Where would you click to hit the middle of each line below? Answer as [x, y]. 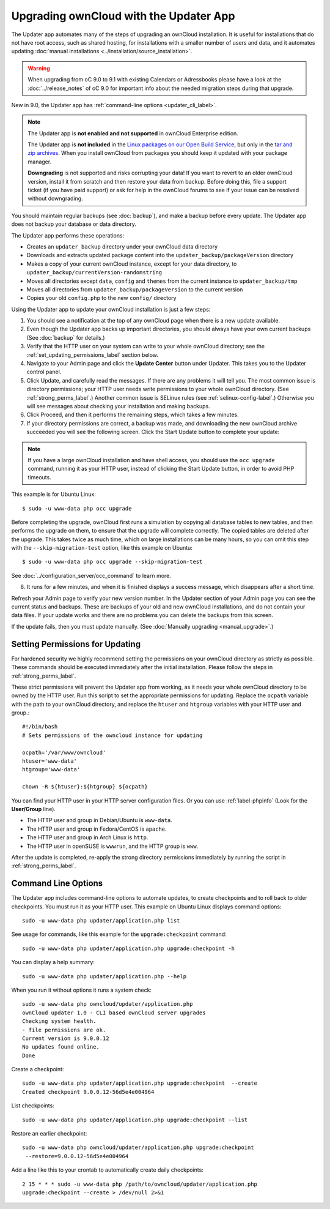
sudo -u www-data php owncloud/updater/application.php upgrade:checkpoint [138, 1147]
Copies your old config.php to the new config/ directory [101, 298]
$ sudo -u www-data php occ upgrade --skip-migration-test [112, 562]
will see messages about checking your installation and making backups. [118, 406]
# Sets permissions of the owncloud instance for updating [112, 735]
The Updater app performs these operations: [68, 235]
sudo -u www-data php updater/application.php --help [104, 976]
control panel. [44, 372]
